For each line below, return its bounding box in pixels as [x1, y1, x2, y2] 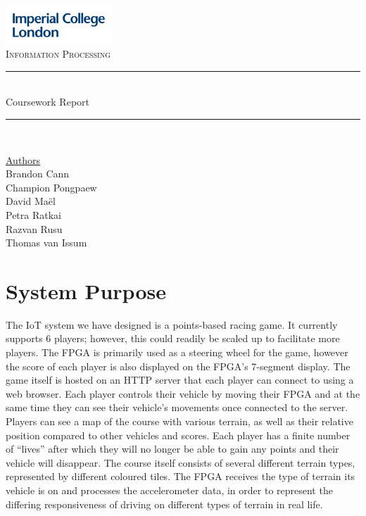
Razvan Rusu [6, 221, 63, 236]
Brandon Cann [6, 166, 70, 181]
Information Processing [6, 46, 111, 61]
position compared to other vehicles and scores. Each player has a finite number [6, 427, 351, 442]
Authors [6, 152, 41, 167]
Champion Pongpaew [6, 180, 97, 194]
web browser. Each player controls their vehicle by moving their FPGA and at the [6, 386, 360, 401]
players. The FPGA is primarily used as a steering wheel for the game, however [6, 345, 348, 360]
